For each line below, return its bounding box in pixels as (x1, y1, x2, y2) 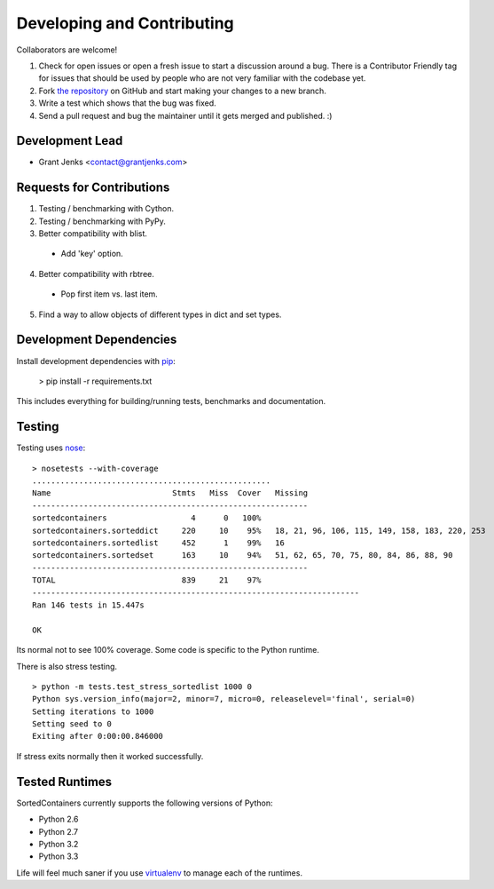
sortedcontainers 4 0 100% (32, 513, 262, 523)
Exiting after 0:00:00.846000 (32, 731, 164, 742)
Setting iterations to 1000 (32, 706, 154, 717)
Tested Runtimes (16, 774, 113, 790)
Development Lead (16, 133, 123, 148)
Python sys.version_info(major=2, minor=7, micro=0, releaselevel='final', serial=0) (32, 694, 416, 704)
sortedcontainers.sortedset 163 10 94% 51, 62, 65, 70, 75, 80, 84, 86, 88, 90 (32, 551, 453, 560)
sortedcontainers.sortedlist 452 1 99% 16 (32, 537, 286, 548)
